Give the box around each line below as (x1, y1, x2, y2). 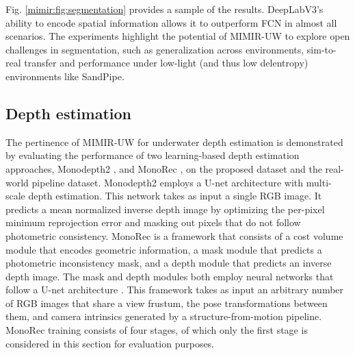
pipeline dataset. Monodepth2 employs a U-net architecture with (31, 175, 304, 189)
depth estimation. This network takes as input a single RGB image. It (28, 188, 322, 203)
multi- (306, 175, 332, 189)
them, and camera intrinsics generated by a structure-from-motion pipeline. (5, 309, 322, 323)
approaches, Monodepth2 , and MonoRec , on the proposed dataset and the (5, 161, 322, 175)
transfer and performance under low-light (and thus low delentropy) (24, 56, 308, 70)
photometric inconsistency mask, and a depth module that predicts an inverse (5, 256, 332, 270)
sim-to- (306, 42, 337, 56)
